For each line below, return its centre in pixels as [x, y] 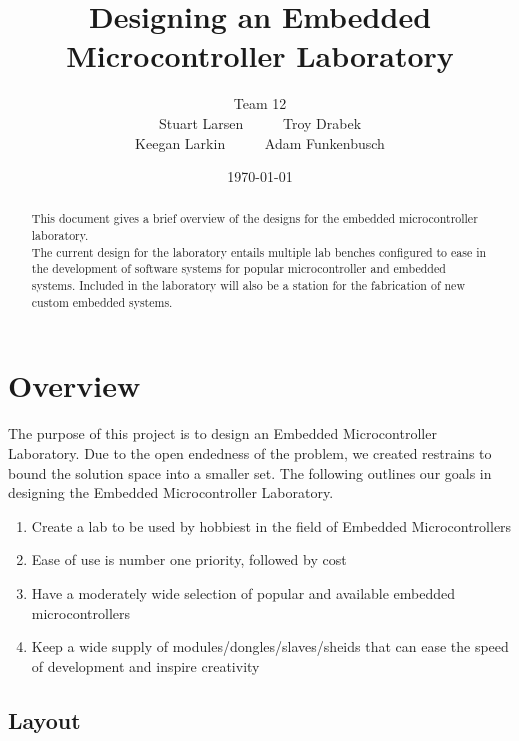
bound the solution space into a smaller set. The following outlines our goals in [250, 472]
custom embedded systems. [102, 301]
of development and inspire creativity [145, 665]
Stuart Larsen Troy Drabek [260, 122]
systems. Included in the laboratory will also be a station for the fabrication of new [248, 285]
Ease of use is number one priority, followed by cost [189, 559]
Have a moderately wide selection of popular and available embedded [243, 592]
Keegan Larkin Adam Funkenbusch [260, 142]
